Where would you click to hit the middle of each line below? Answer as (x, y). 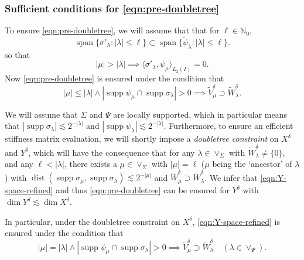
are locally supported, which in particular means (200, 114)
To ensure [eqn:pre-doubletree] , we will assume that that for (112, 30)
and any (19, 164)
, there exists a (90, 164)
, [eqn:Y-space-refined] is (236, 221)
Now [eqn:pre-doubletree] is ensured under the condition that (115, 78)
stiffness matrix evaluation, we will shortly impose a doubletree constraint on (142, 138)
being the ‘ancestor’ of (252, 164)
